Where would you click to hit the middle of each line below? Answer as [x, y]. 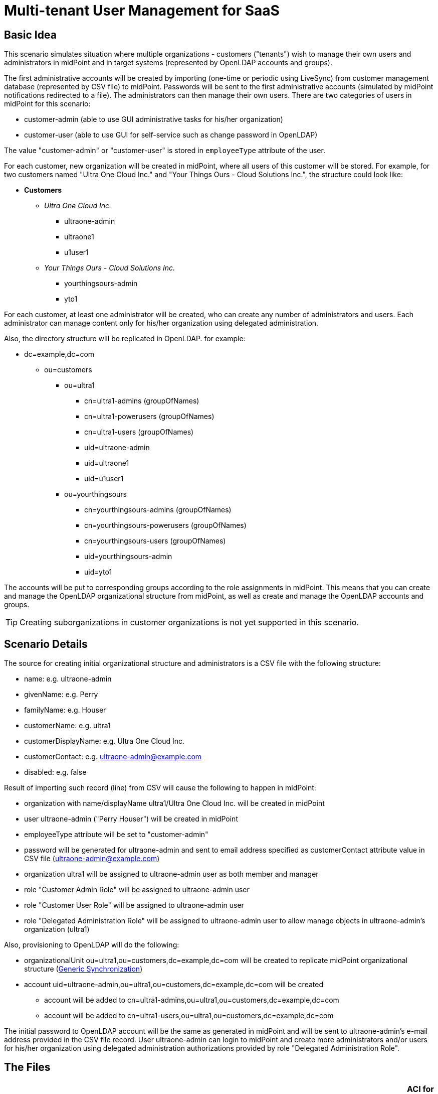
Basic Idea [30, 35]
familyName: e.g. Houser [65, 710]
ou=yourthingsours [95, 494]
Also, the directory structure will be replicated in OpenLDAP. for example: [125, 339]
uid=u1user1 [104, 479]
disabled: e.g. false [55, 772]
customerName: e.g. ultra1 [67, 726]
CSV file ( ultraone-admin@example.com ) [92, 859]
